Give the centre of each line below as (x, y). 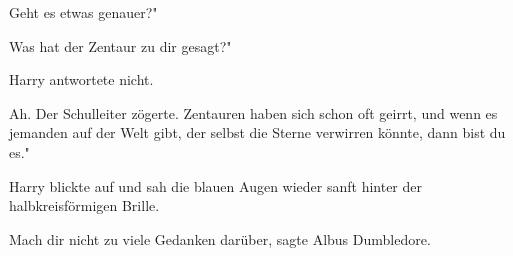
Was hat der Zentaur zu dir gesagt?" (120, 45)
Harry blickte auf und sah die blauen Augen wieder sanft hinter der (215, 185)
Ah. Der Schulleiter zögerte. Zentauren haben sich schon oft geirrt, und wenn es (253, 112)
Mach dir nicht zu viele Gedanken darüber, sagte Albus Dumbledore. (220, 238)
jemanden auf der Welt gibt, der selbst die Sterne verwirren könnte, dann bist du (257, 132)
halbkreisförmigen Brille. (84, 205)
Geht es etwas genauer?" (83, 12)
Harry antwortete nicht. (81, 79)
